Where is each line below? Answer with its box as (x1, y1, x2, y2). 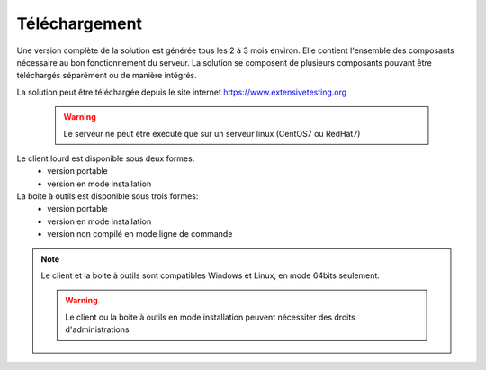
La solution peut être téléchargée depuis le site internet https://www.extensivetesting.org (16, 86, 347, 97)
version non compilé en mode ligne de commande (47, 229, 233, 239)
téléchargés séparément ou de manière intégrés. (16, 70, 197, 81)
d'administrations (65, 324, 130, 335)
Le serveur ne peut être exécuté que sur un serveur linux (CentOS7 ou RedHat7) (63, 128, 361, 139)
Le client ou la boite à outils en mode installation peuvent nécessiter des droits (65, 311, 355, 322)
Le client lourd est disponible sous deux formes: (16, 153, 195, 164)
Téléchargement (16, 14, 143, 33)
